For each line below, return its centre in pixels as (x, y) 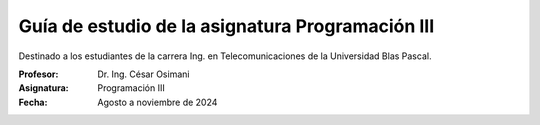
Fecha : (33, 102)
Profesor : (38, 74)
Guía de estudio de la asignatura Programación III (226, 26)
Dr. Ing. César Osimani (143, 74)
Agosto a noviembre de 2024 (157, 102)
